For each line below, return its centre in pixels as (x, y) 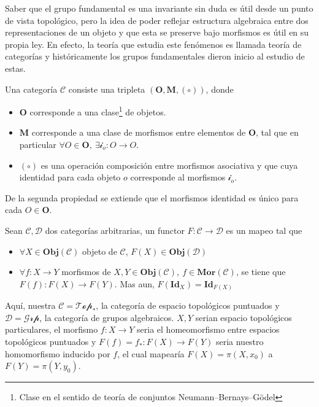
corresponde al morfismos (178, 177)
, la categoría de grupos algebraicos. (107, 317)
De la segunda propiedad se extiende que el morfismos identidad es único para (152, 197)
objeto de (100, 251)
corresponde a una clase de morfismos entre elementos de (139, 132)
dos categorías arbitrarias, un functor (115, 230)
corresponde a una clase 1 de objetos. (98, 111)
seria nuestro (240, 342)
